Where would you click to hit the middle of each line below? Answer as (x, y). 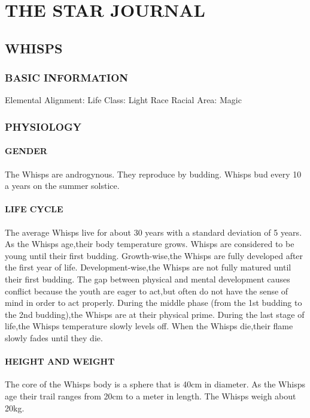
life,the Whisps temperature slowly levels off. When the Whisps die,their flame (149, 326)
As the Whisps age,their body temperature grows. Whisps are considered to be (150, 244)
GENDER (26, 151)
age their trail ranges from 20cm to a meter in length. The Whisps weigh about (151, 396)
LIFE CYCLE (34, 209)
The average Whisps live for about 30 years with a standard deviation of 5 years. (154, 232)
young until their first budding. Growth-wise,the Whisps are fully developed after (154, 255)
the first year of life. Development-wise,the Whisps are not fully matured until (148, 267)
